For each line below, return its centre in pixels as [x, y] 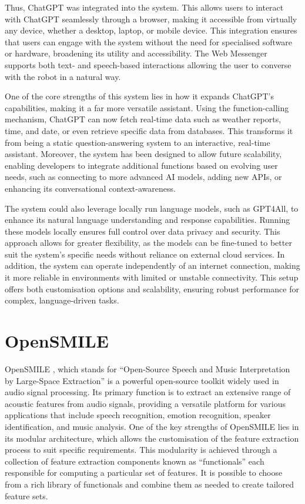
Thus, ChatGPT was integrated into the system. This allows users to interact [144, 7]
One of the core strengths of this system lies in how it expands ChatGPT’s [139, 96]
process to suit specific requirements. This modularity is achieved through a [141, 450]
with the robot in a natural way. [63, 76]
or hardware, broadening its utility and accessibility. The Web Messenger [136, 53]
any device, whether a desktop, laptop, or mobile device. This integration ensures [151, 30]
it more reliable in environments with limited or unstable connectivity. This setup [152, 277]
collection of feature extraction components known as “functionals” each [135, 461]
